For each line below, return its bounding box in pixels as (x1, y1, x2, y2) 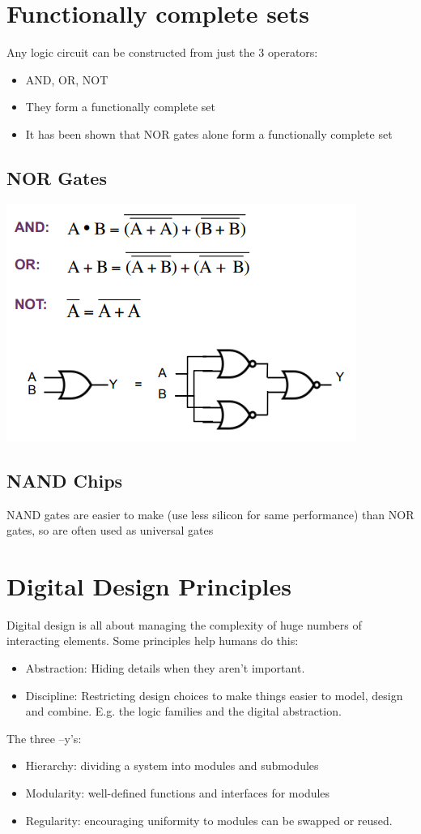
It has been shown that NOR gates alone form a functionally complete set (25, 125, 393, 142)
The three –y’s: (6, 729, 82, 746)
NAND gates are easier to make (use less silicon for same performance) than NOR (6, 505, 415, 522)
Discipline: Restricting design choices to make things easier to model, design (25, 686, 403, 703)
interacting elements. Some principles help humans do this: (6, 632, 299, 649)
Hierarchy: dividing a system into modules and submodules (25, 757, 319, 774)
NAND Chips (6, 467, 123, 492)
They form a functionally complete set (25, 98, 216, 115)
